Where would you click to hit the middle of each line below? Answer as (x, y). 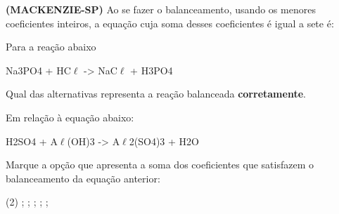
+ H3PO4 (152, 70)
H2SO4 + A (32, 141)
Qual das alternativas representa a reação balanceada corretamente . (156, 94)
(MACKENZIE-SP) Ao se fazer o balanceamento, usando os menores (161, 9)
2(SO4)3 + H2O (164, 141)
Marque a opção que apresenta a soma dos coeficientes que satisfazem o (160, 165)
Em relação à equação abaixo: (70, 117)
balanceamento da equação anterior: (83, 178)
